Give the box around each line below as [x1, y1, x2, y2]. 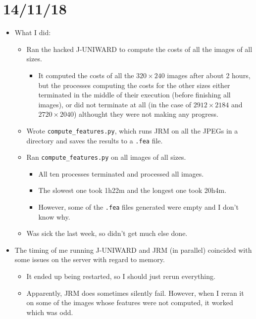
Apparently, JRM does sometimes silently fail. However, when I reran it [26, 287, 244, 298]
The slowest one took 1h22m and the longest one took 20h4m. [38, 185, 227, 195]
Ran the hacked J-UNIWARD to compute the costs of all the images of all [26, 44, 253, 54]
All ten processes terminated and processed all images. [38, 168, 204, 179]
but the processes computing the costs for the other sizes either [38, 80, 230, 90]
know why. [38, 211, 70, 222]
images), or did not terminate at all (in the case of [38, 99, 191, 109]
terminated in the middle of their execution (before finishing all [38, 90, 231, 100]
